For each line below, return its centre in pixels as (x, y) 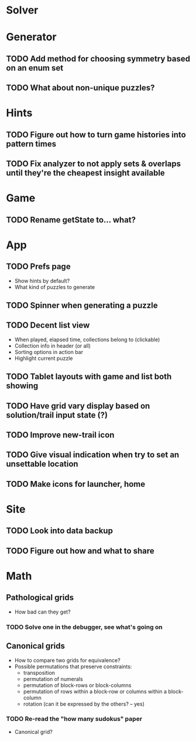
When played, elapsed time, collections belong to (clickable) (87, 339)
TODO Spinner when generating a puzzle (82, 306)
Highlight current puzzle (44, 358)
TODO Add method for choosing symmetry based (98, 58)
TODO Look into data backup (59, 531)
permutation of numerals (53, 679)
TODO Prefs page (39, 267)
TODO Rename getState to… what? (71, 220)
